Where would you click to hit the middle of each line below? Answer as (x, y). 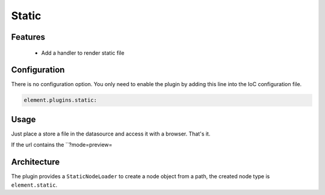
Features (28, 37)
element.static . (34, 185)
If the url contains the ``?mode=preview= (62, 145)
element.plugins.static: (60, 100)
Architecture (36, 162)
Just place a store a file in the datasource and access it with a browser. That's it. (111, 134)
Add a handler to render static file (83, 53)
